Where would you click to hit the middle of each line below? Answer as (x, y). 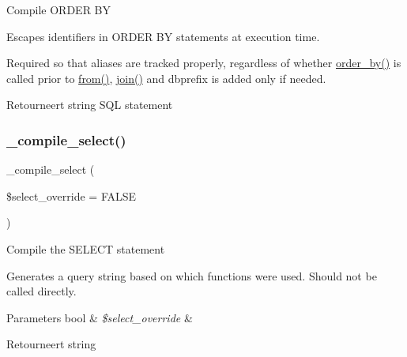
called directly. (41, 291)
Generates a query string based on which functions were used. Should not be (192, 275)
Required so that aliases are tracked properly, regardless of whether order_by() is (204, 63)
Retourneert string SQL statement (90, 105)
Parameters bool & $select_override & (100, 317)
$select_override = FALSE (72, 195)
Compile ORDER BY (59, 9)
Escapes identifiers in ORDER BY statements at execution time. (163, 36)
